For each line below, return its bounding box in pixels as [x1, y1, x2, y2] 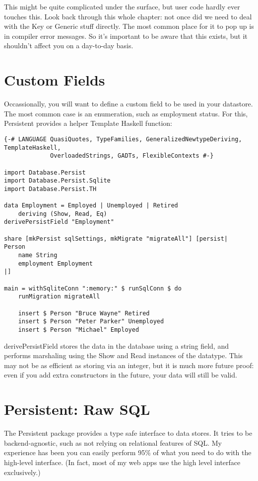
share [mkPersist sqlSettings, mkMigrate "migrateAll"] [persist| [4, 235, 228, 242]
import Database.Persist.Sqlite [4, 177, 111, 185]
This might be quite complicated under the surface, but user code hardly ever [4, 1, 240, 11]
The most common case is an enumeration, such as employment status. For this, [4, 108, 248, 118]
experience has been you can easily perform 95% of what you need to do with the [4, 447, 252, 458]
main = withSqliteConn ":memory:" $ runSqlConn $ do [4, 285, 182, 292]
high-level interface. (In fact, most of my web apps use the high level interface [4, 457, 241, 467]
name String [18, 252, 58, 259]
